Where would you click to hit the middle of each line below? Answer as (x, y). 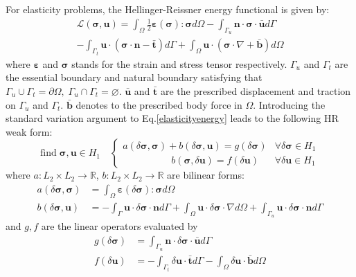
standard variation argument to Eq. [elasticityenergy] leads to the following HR (172, 118)
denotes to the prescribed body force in (159, 104)
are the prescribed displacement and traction (256, 91)
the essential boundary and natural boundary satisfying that (134, 77)
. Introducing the (289, 104)
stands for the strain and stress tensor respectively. (179, 63)
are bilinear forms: (206, 175)
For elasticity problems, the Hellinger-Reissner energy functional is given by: (168, 9)
